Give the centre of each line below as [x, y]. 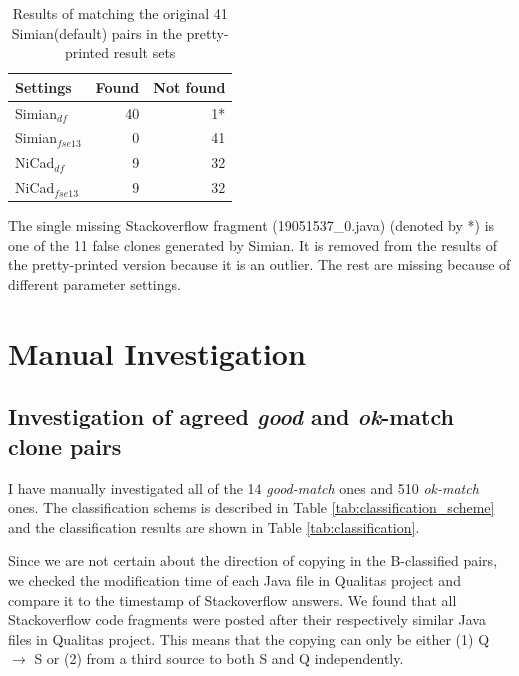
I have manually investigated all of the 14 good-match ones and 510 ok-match [243, 487]
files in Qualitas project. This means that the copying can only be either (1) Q [249, 638]
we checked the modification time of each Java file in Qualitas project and [234, 579]
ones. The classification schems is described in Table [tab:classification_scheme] [251, 507]
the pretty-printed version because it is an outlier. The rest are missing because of [259, 264]
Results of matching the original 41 [120, 13]
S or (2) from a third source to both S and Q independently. [219, 658]
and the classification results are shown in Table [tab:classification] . [214, 526]
